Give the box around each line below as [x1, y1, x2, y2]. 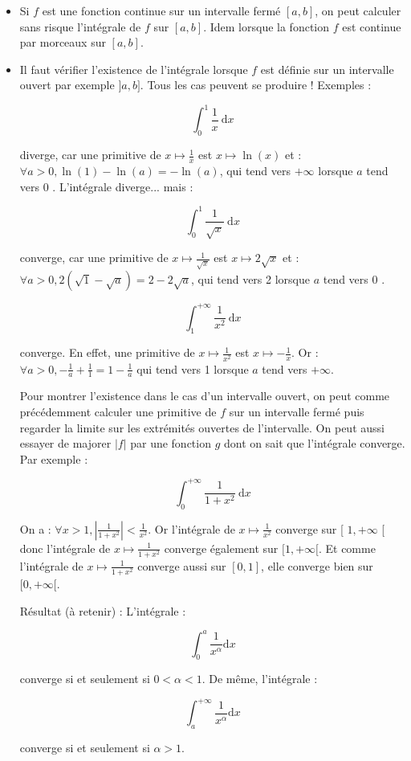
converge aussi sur [137, 557, 226, 574]
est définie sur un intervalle [260, 60, 394, 77]
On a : [19, 520, 51, 537]
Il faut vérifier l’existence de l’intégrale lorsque [19, 60, 248, 77]
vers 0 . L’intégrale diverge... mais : [19, 178, 193, 194]
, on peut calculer [315, 2, 401, 18]
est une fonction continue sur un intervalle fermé [42, 2, 281, 18]
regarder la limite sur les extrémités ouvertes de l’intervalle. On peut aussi [19, 419, 385, 436]
